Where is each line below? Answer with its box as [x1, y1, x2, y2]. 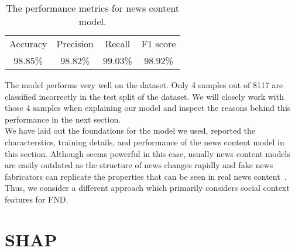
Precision [56, 37, 94, 50]
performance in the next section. [5, 113, 121, 125]
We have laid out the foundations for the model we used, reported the [5, 124, 256, 137]
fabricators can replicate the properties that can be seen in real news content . [5, 170, 287, 182]
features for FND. [5, 193, 68, 205]
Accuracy [9, 37, 47, 50]
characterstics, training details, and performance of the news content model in [5, 135, 284, 148]
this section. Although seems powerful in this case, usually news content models [5, 147, 290, 159]
